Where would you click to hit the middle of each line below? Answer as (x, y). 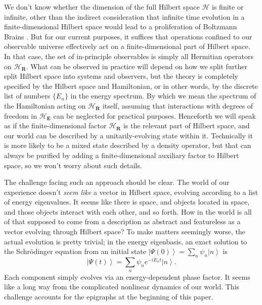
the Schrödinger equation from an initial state (75, 251)
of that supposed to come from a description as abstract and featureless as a (122, 221)
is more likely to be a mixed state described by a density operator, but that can (128, 145)
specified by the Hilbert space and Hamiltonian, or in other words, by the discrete (131, 86)
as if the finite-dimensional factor (55, 125)
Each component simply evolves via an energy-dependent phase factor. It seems (127, 276)
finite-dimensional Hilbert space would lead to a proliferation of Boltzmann (121, 27)
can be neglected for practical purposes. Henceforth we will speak (155, 115)
